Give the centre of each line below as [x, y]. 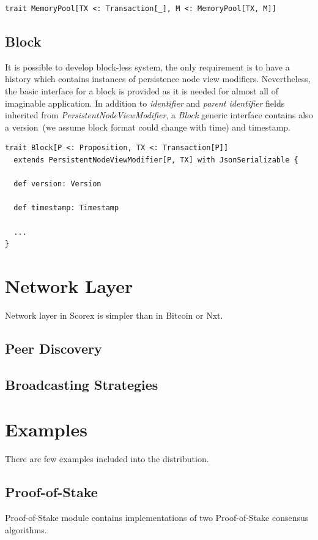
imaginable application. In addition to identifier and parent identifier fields [145, 103]
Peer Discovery [54, 348]
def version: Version [57, 184]
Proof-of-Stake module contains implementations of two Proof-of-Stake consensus [157, 517]
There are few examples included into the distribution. [107, 459]
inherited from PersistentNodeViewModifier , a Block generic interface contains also [159, 115]
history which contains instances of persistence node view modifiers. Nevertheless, [158, 79]
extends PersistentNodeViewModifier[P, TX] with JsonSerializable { [156, 160]
